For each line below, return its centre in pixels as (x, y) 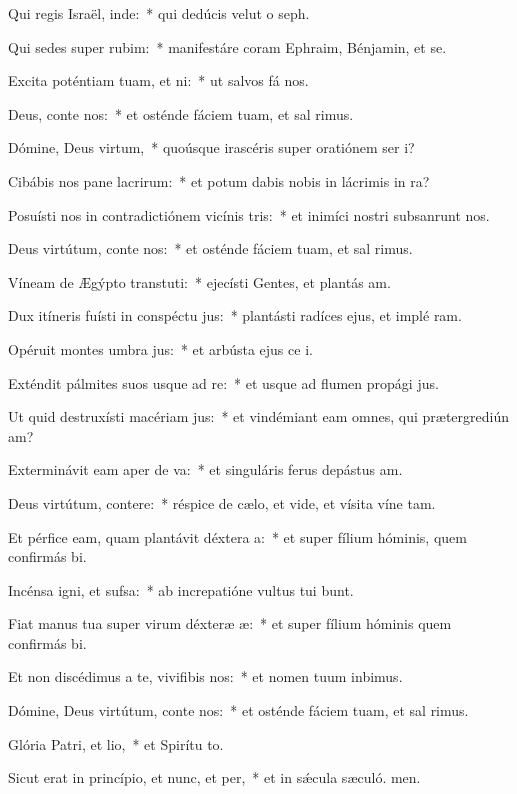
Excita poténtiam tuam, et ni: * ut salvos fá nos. (158, 80)
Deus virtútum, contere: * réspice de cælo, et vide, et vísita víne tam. (222, 502)
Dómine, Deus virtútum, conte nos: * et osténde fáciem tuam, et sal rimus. (238, 710)
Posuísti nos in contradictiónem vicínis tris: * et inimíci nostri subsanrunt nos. (249, 214)
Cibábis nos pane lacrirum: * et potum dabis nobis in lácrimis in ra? (219, 180)
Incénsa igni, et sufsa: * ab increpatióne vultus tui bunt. (181, 589)
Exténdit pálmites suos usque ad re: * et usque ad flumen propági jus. (223, 382)
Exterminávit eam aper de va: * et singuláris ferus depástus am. (205, 469)
